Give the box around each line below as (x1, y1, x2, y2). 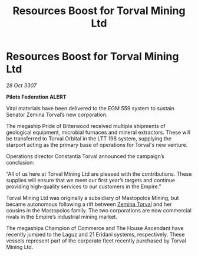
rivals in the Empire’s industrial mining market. (6, 213, 118, 220)
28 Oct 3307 (6, 81, 37, 89)
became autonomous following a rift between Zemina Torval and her (6, 201, 172, 208)
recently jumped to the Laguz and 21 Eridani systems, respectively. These (6, 231, 185, 238)
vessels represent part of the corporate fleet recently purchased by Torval (6, 237, 187, 244)
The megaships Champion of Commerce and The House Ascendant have (6, 224, 184, 231)
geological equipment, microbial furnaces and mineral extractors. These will (6, 129, 190, 136)
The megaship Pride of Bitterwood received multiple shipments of (6, 122, 166, 129)
